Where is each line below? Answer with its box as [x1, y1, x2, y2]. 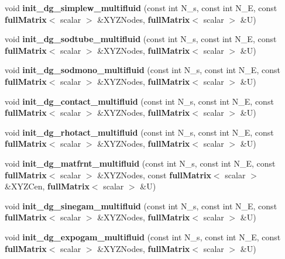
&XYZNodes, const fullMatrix [97, 168, 211, 181]
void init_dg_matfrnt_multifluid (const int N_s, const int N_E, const [5, 157, 276, 169]
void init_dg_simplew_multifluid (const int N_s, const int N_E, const [5, 2, 277, 13]
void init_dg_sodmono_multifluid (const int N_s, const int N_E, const [5, 64, 280, 76]
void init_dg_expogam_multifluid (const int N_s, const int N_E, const [5, 230, 281, 243]
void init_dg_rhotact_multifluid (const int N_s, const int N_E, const [5, 126, 274, 138]
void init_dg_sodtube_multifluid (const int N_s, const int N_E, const [5, 33, 277, 45]
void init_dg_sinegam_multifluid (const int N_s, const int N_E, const [5, 199, 277, 212]
